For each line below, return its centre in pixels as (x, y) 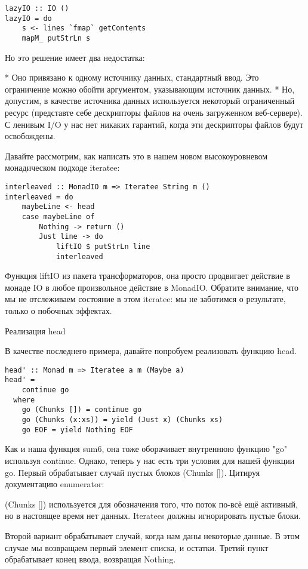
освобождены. (30, 136)
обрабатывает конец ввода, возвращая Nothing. (90, 559)
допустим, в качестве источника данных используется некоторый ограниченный (150, 101)
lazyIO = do (28, 18)
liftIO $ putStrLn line (103, 246)
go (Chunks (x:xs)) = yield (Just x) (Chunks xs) (122, 420)
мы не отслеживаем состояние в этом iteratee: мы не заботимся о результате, (145, 299)
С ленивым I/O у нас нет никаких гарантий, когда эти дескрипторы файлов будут (154, 124)
